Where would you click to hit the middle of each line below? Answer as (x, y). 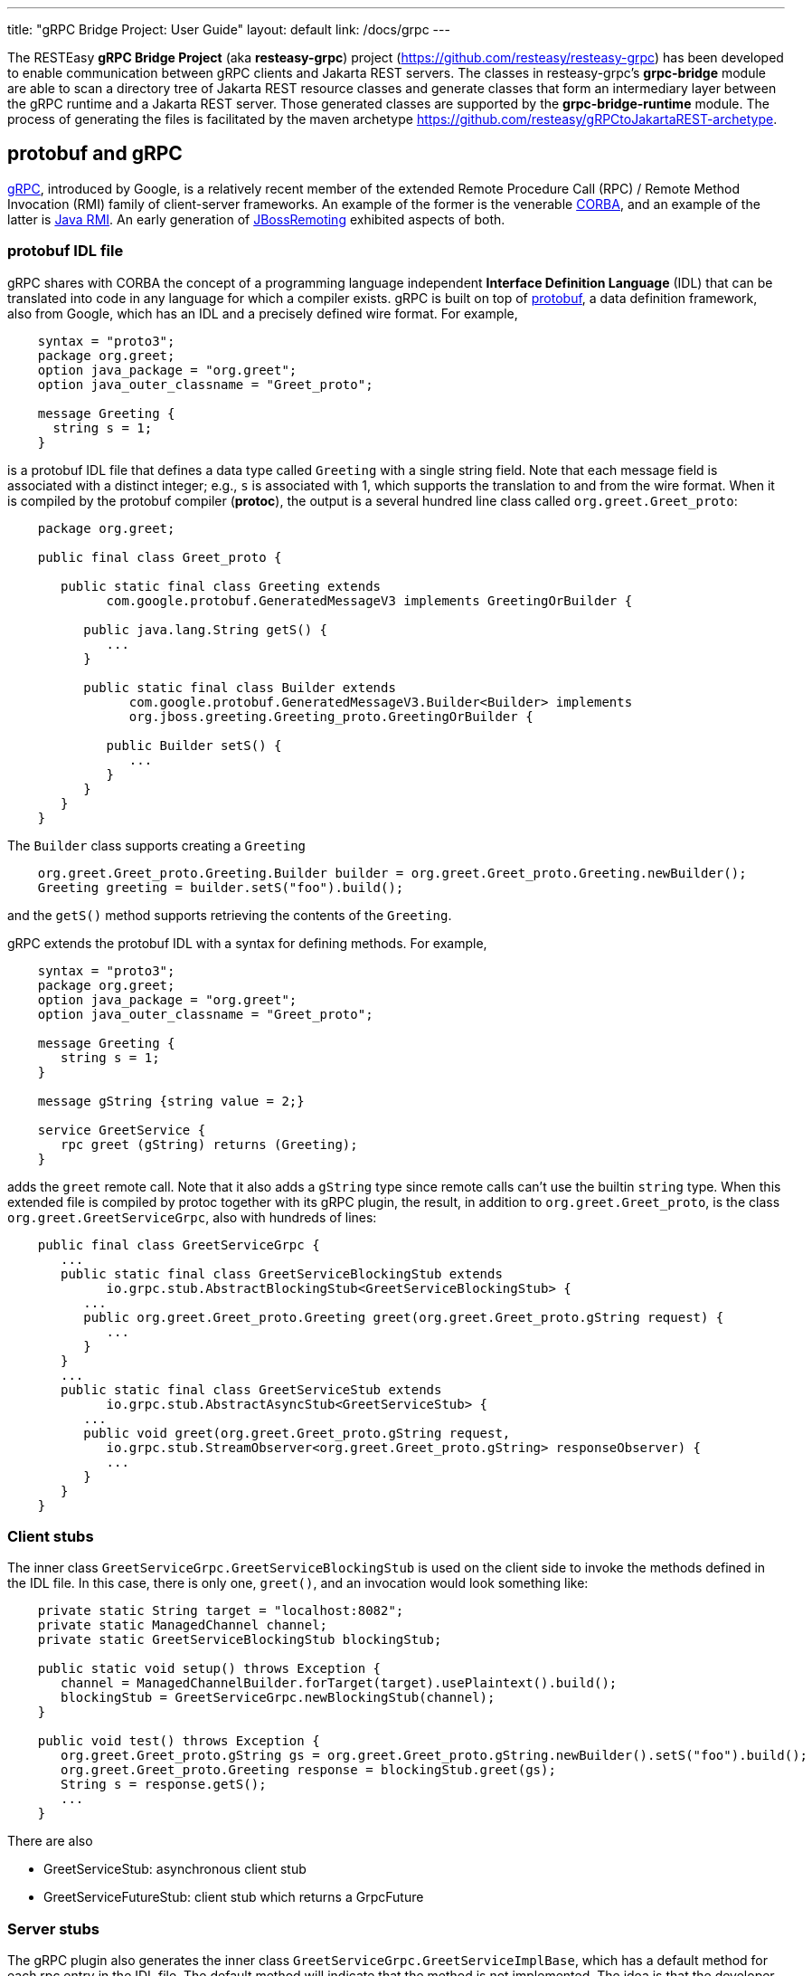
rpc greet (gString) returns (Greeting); (209, 1144)
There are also (50, 1841)
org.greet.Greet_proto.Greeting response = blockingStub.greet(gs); (308, 1770)
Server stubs (53, 1928)
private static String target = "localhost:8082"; (221, 1611)
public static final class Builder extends (240, 687)
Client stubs (51, 1536)
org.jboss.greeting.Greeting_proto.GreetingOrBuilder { (331, 716)
